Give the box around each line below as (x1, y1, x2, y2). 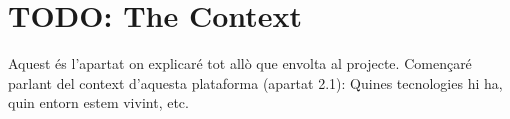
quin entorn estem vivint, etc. (8, 92, 189, 113)
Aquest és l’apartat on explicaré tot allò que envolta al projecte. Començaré (8, 53, 472, 74)
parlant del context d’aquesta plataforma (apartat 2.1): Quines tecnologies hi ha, (8, 72, 503, 93)
